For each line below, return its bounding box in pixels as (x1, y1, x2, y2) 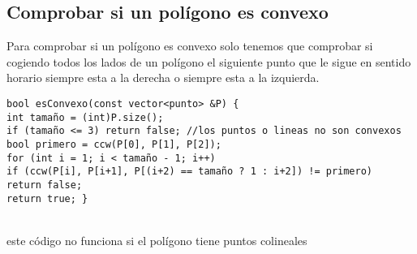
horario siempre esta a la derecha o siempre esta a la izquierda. (6, 69, 320, 86)
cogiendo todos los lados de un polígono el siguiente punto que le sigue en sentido (6, 53, 411, 70)
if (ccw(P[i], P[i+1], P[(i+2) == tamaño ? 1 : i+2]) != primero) (6, 166, 373, 178)
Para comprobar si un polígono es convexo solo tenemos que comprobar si (6, 37, 373, 54)
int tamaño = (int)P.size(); (6, 111, 164, 123)
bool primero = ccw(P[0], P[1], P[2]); (6, 138, 221, 150)
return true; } (6, 192, 88, 204)
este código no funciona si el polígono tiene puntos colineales (6, 231, 307, 248)
